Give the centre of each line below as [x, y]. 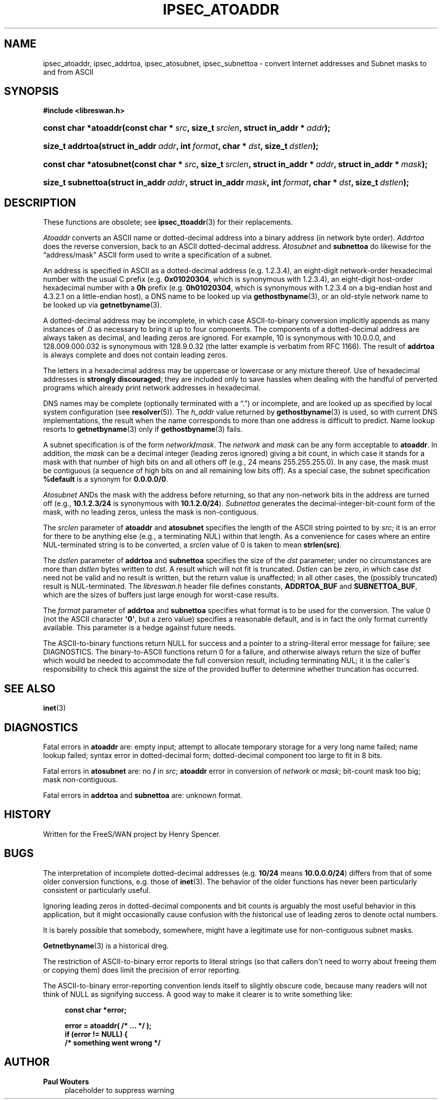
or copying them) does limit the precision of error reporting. [142, 970]
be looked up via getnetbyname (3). [102, 305]
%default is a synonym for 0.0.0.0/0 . [106, 479]
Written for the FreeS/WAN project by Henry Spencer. [132, 834]
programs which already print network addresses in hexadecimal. [152, 388]
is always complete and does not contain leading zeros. [135, 355]
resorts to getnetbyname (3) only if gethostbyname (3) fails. [143, 429]
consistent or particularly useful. [97, 890]
